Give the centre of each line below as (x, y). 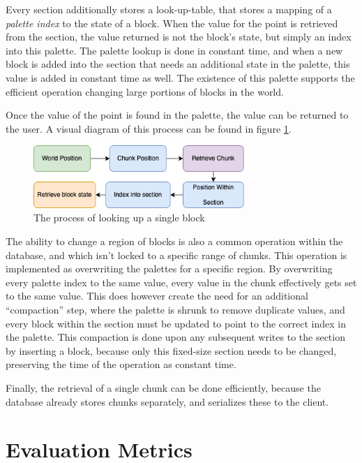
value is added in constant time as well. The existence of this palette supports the (180, 77)
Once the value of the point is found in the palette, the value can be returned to (177, 115)
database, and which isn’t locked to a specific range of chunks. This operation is (176, 255)
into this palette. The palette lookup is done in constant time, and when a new (174, 50)
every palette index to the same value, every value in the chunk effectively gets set (181, 282)
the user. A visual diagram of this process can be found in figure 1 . (149, 128)
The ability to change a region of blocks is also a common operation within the (174, 241)
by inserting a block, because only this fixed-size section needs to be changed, (171, 350)
